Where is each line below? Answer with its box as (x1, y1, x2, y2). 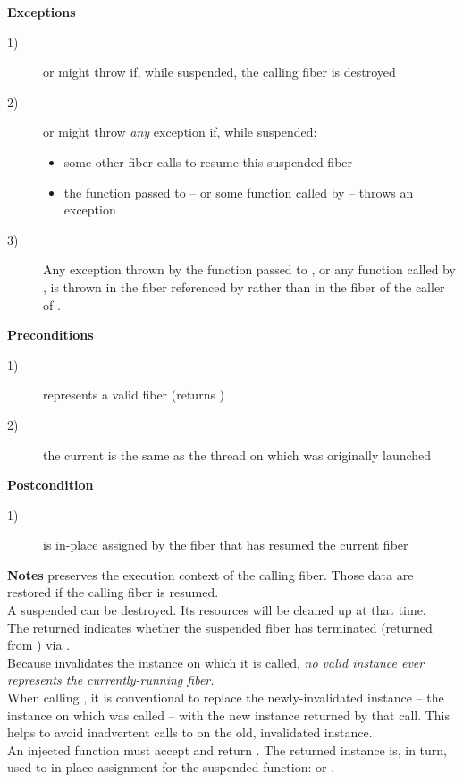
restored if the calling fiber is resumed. (7, 583, 219, 601)
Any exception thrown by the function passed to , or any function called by (43, 260, 456, 279)
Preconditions (7, 325, 94, 344)
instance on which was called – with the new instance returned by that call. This (7, 705, 450, 724)
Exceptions (7, 3, 76, 21)
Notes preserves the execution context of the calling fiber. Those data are (7, 565, 414, 584)
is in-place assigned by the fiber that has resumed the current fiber (43, 535, 408, 554)
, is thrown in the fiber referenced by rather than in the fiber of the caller (43, 277, 445, 296)
